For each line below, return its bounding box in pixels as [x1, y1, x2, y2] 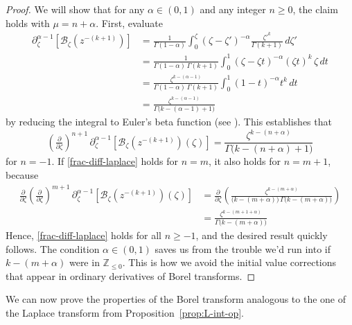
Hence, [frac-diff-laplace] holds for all [6, 228, 161, 243]
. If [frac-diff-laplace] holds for [51, 154, 178, 168]
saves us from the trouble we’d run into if [155, 241, 331, 256]
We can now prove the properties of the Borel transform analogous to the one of [6, 292, 346, 306]
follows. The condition [6, 241, 100, 256]
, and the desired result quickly [195, 228, 328, 243]
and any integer [200, 2, 266, 16]
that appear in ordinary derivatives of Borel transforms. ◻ [6, 268, 256, 283]
